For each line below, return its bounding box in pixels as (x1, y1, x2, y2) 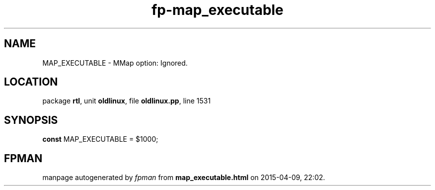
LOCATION (4, 76, 58, 89)
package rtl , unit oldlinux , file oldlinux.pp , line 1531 (42, 96, 211, 105)
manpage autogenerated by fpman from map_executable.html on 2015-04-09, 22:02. (42, 173, 325, 182)
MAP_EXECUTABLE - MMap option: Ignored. (42, 58, 188, 67)
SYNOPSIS (4, 113, 58, 126)
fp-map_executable (151, 1, 284, 18)
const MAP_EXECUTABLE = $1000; (42, 135, 158, 144)
